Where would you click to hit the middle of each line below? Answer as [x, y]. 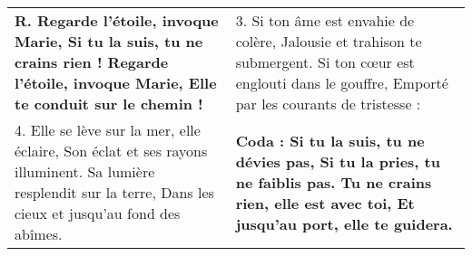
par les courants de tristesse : [328, 104]
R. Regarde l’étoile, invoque [117, 20]
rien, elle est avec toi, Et [325, 203]
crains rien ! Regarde [92, 62]
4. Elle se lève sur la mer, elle [108, 130]
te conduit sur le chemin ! [109, 104]
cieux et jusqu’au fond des [98, 213]
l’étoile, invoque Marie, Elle [116, 83]
